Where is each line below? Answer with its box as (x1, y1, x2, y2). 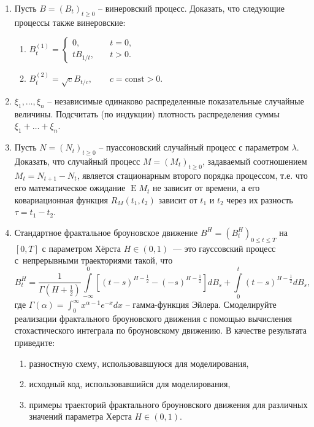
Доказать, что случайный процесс (14, 154, 140, 167)
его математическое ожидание (14, 181, 126, 194)
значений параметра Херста (29, 410, 132, 423)
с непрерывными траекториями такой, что (14, 254, 173, 267)
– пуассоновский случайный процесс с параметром (99, 141, 289, 154)
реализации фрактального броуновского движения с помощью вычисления (14, 311, 292, 324)
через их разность (226, 193, 293, 206)
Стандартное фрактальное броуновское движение (14, 225, 198, 238)
